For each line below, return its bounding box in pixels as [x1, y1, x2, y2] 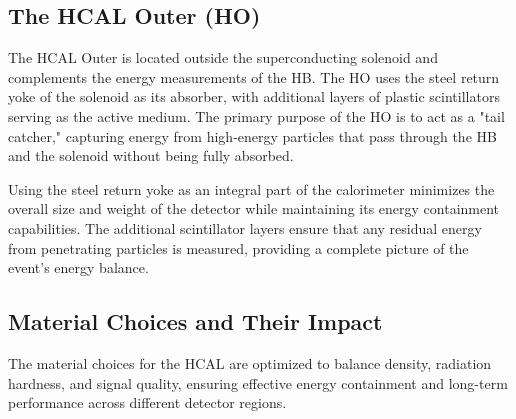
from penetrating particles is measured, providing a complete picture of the [8, 237, 469, 258]
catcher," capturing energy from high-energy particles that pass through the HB [8, 125, 497, 146]
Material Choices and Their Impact [8, 306, 383, 337]
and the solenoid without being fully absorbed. [8, 145, 294, 166]
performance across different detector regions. [8, 392, 287, 413]
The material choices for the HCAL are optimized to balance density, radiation [8, 352, 492, 373]
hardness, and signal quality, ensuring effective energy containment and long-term [8, 372, 508, 393]
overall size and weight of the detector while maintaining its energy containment [8, 198, 500, 219]
